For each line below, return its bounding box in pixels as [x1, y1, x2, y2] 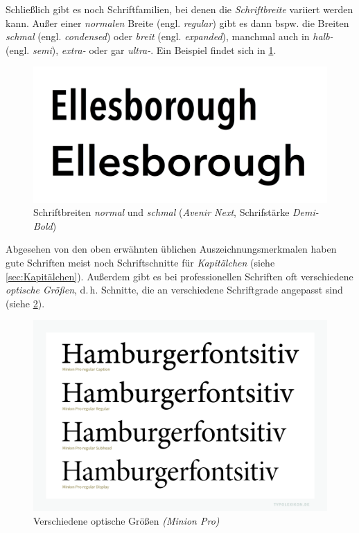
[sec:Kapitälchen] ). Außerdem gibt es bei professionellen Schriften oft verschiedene [6, 269, 353, 283]
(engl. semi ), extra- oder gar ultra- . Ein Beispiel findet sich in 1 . [6, 42, 277, 57]
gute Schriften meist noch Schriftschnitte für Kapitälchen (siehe [6, 255, 275, 270]
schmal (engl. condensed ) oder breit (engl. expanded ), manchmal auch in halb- [6, 29, 333, 44]
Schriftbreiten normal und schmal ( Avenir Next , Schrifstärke [33, 205, 290, 219]
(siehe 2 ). [6, 296, 45, 310]
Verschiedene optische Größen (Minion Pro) [33, 513, 220, 527]
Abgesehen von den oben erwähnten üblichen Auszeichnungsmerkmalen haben [6, 242, 337, 256]
